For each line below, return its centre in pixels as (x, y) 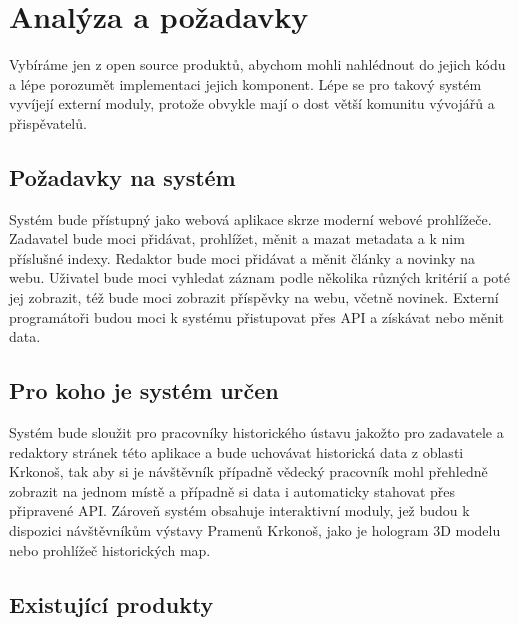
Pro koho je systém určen (144, 390)
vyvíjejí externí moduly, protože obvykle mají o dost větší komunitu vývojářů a (252, 103)
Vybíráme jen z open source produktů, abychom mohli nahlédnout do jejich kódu (257, 64)
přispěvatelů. (48, 122)
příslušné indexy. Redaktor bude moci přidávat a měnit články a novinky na (242, 257)
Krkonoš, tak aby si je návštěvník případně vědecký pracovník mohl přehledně (248, 471)
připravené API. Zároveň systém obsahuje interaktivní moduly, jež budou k (239, 510)
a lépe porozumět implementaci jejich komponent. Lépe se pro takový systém (245, 83)
